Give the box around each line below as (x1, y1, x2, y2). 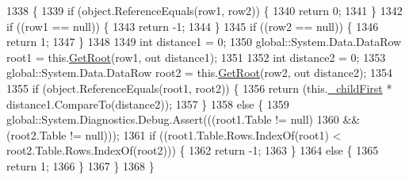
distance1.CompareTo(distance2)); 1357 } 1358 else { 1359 (6, 95, 289, 112)
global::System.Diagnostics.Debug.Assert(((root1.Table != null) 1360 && (6, 111, 361, 128)
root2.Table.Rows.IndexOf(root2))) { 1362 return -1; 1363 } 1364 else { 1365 (6, 142, 379, 159)
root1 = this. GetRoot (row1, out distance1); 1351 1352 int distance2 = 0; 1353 (6, 48, 386, 65)
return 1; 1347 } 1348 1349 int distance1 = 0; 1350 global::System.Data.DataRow (6, 33, 402, 50)
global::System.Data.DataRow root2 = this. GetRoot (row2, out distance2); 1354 (6, 64, 392, 81)
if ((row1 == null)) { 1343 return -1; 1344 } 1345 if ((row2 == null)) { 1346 (6, 17, 379, 34)
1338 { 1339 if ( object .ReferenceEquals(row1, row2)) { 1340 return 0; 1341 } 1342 (6, 2, 403, 18)
